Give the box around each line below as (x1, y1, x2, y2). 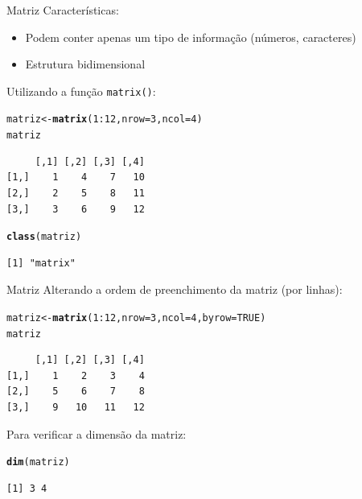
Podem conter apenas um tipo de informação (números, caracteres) (25, 28, 356, 45)
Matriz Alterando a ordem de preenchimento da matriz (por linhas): (6, 281, 343, 298)
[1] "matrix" (6, 257, 76, 269)
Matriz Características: (6, 2, 119, 18)
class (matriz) (6, 231, 82, 243)
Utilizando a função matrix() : (6, 82, 156, 99)
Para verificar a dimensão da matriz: (6, 425, 187, 442)
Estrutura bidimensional (25, 56, 146, 72)
